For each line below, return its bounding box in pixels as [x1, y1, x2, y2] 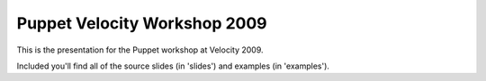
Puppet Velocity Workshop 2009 [16, 13, 267, 33]
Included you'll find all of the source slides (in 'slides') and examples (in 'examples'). [16, 61, 330, 71]
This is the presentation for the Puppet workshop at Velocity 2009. [16, 45, 264, 55]
